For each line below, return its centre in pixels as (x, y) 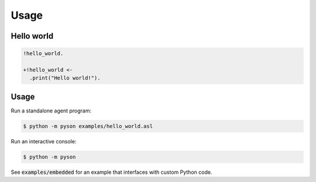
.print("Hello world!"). (65, 78)
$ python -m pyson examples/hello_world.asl (88, 126)
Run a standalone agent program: (51, 111)
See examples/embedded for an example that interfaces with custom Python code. (111, 172)
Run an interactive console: (44, 141)
